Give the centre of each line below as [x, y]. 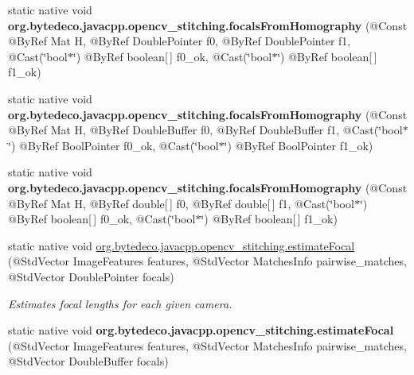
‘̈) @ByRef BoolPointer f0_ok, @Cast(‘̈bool [113, 145]
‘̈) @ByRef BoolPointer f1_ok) [299, 145]
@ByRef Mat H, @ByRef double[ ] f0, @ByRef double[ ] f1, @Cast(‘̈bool [181, 203]
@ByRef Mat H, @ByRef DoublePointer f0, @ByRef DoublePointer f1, [180, 41]
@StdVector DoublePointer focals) [91, 276]
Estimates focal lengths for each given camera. [120, 303]
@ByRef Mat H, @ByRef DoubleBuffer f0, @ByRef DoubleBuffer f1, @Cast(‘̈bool [205, 130]
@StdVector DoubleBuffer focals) [88, 361]
